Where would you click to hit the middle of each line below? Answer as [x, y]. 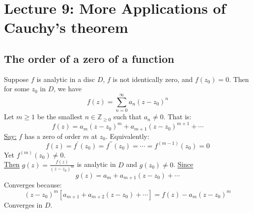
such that [128, 117]
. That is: [177, 117]
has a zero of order [53, 136]
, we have [68, 89]
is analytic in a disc [66, 79]
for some [17, 89]
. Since [183, 164]
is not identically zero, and [153, 79]
